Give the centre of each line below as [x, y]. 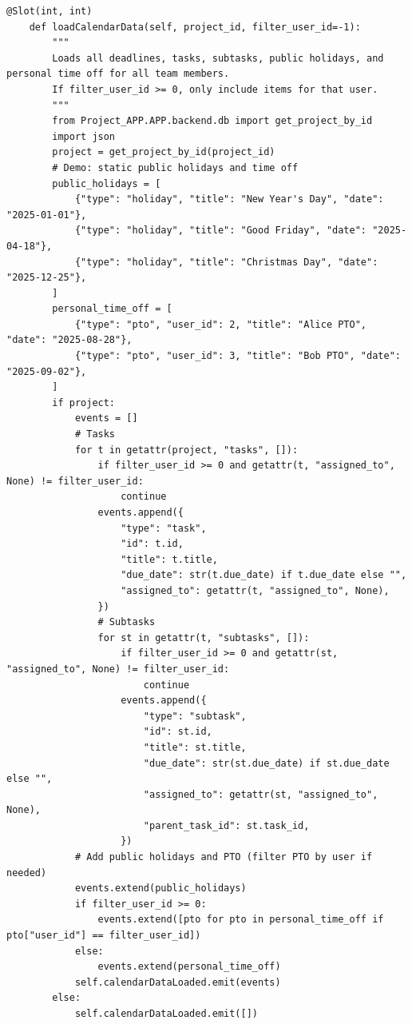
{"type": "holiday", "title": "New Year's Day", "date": [229, 199]
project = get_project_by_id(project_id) [164, 152]
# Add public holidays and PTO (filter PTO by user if [224, 857]
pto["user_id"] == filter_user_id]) [104, 936]
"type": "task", [164, 528]
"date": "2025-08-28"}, [69, 340]
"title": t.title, [169, 559]
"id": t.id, [152, 544]
